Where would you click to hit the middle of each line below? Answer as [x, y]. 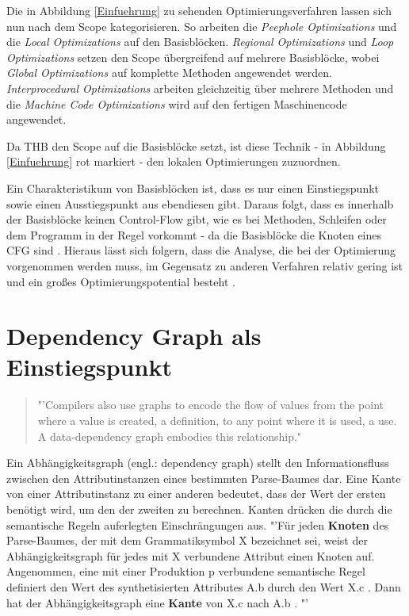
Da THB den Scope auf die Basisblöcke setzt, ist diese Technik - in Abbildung [196, 145]
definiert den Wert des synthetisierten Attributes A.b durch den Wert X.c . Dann [204, 586]
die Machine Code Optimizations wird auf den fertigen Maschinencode [177, 103]
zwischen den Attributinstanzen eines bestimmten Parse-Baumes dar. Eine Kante [204, 478]
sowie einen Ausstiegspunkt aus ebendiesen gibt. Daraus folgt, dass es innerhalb [200, 203]
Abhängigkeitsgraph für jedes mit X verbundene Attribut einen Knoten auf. [191, 555]
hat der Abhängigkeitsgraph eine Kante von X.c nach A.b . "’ [157, 602]
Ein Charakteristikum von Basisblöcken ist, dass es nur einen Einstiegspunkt [193, 187]
